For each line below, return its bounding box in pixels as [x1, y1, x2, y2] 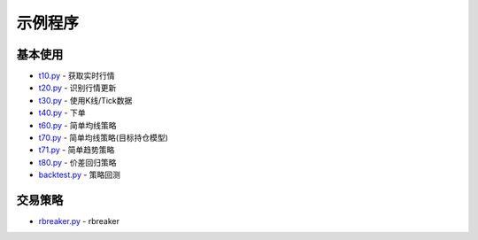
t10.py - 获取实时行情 [38, 71, 115, 81]
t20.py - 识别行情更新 [38, 82, 117, 93]
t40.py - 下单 [38, 107, 86, 119]
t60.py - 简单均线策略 [38, 120, 117, 130]
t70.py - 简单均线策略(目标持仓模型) [38, 133, 168, 143]
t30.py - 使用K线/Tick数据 [38, 95, 133, 105]
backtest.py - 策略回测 [38, 169, 121, 181]
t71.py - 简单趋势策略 [38, 144, 115, 155]
